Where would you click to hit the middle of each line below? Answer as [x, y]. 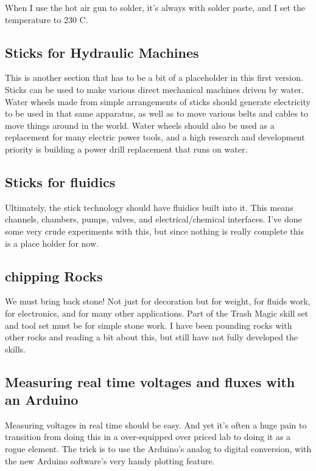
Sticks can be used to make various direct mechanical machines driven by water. [154, 89]
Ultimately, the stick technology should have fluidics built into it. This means [149, 207]
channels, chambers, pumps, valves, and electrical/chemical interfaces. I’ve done [153, 219]
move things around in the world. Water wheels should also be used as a [140, 125]
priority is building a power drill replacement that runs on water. [126, 149]
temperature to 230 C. [47, 19]
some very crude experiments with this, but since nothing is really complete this [154, 231]
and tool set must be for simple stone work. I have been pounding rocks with [149, 325]
